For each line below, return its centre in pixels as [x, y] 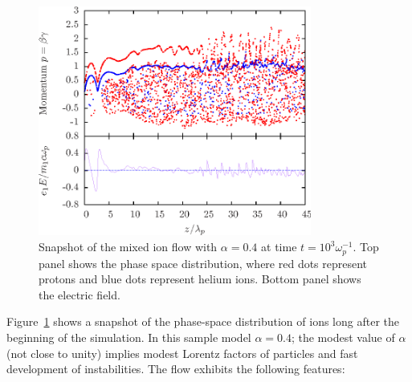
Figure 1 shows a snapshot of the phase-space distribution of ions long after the [203, 321]
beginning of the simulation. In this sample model [129, 337]
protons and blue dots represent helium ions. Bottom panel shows [200, 279]
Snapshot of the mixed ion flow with [128, 247]
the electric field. [80, 294]
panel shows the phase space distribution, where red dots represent [203, 263]
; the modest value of [343, 337]
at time [279, 247]
